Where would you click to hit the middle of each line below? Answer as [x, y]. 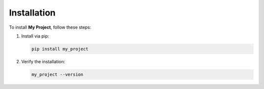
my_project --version [57, 74]
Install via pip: [35, 36]
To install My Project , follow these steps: [50, 27]
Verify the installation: [43, 61]
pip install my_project [60, 49]
